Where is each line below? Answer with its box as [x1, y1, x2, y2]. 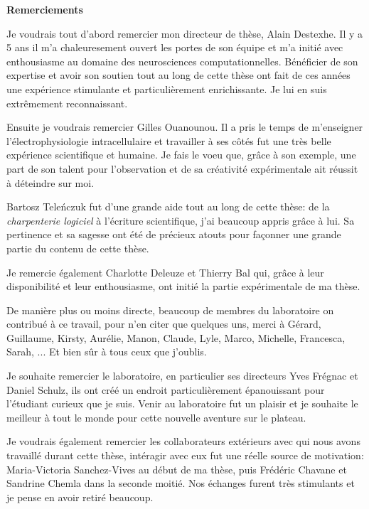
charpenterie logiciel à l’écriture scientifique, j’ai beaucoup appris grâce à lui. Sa [6, 213, 355, 227]
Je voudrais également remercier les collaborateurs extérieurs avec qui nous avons [6, 434, 360, 449]
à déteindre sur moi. [6, 175, 95, 190]
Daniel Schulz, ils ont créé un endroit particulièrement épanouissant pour [6, 382, 325, 397]
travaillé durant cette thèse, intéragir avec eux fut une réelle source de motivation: [6, 448, 364, 463]
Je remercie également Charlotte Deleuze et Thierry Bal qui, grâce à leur [6, 264, 324, 279]
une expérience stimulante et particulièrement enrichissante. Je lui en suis [6, 81, 327, 96]
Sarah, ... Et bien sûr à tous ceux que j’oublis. [6, 344, 207, 359]
